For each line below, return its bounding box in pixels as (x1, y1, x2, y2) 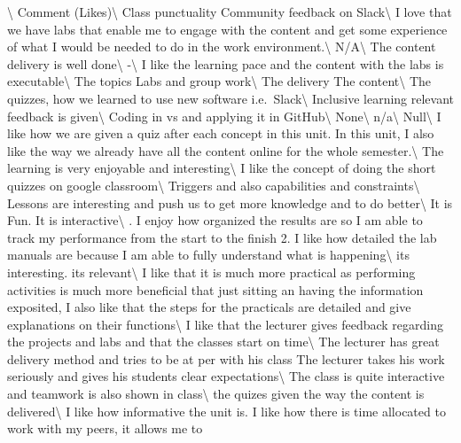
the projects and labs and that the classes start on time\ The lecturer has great (7, 332, 440, 351)
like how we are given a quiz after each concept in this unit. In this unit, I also (7, 124, 434, 143)
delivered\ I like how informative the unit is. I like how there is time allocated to (7, 401, 446, 420)
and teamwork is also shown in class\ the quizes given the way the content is (7, 385, 425, 403)
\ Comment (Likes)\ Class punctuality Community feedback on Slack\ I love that (7, 3, 452, 20)
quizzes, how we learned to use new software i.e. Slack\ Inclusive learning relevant (7, 89, 455, 107)
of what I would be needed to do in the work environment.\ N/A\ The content (7, 37, 436, 56)
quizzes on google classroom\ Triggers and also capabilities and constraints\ (7, 175, 420, 194)
